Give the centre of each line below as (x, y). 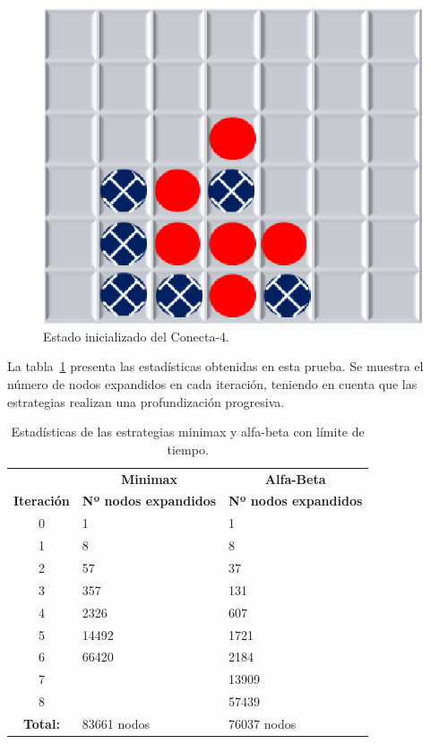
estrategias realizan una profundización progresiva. (146, 401)
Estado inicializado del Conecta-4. (136, 336)
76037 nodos (263, 723)
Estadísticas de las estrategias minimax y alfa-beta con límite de (188, 432)
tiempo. (188, 449)
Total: (41, 723)
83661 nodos (116, 723)
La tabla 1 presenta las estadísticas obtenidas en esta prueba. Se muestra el (215, 366)
